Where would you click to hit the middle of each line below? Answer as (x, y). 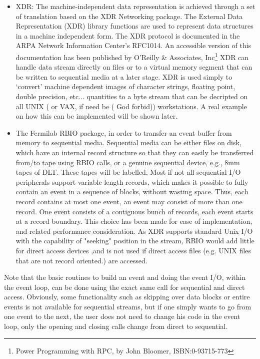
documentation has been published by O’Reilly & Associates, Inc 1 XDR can (132, 56)
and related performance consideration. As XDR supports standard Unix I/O (134, 231)
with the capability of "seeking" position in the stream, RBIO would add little (135, 241)
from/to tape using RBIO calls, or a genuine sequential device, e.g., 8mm (128, 162)
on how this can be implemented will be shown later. (97, 116)
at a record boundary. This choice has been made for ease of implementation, (134, 221)
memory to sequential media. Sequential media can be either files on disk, (128, 142)
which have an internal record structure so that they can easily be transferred (135, 152)
